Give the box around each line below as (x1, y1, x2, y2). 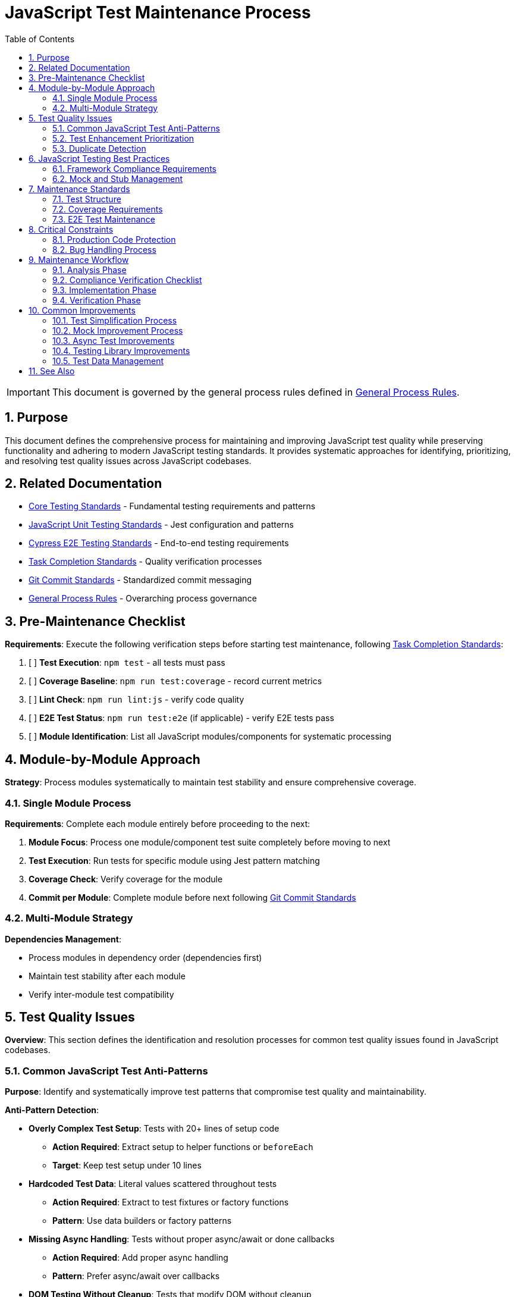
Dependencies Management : (5, 933, 121, 944)
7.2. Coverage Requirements (52, 203, 163, 214)
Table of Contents (5, 33, 75, 44)
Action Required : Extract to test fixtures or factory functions (52, 1197, 289, 1208)
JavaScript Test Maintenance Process (5, 2, 311, 23)
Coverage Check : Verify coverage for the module (29, 873, 223, 884)
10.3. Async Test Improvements (52, 335, 175, 346)
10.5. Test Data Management (52, 355, 164, 366)
